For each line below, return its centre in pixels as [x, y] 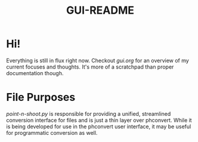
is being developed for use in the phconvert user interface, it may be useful [99, 126]
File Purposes [41, 98]
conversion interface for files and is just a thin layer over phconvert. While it [99, 120]
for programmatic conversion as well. [52, 132]
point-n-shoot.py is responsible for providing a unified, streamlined [89, 113]
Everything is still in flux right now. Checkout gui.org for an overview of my [98, 60]
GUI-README [100, 10]
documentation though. [35, 73]
